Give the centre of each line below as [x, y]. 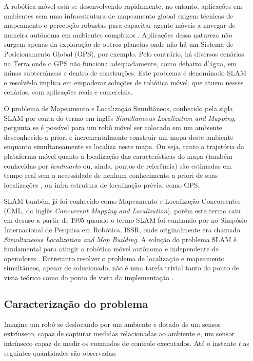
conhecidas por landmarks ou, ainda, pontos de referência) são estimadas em [118, 165]
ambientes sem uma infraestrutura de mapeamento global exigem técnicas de [119, 15]
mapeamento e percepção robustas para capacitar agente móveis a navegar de [120, 25]
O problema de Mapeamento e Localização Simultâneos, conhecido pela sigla [118, 108]
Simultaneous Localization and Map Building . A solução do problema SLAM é [120, 239]
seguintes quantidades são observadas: [60, 352]
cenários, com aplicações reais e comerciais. [68, 92]
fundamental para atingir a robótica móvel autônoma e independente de [111, 249]
